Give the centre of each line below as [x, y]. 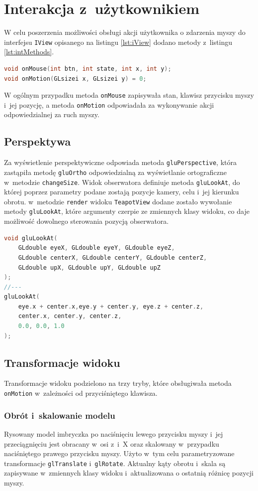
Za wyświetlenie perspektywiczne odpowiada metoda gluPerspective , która [120, 162]
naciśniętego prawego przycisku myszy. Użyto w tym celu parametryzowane [119, 453]
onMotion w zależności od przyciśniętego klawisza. [81, 393]
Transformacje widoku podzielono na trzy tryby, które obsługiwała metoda [118, 383]
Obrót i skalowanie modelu [60, 415]
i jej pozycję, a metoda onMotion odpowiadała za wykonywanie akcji [109, 104]
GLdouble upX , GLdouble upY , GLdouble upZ [89, 267]
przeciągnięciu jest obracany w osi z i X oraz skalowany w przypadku [112, 443]
